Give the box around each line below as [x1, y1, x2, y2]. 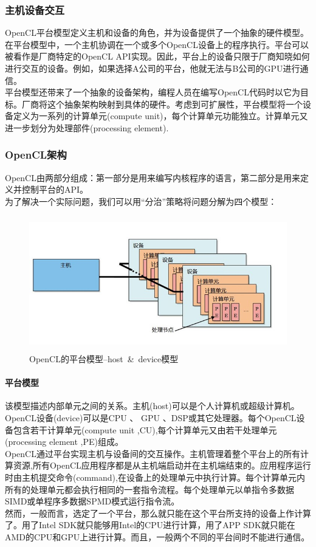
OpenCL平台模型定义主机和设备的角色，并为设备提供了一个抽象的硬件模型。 [5, 26, 309, 39]
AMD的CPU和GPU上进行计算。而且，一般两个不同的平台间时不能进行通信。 [5, 530, 310, 543]
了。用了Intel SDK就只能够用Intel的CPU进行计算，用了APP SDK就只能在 [5, 518, 295, 531]
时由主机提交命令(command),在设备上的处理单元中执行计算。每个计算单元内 [5, 470, 305, 483]
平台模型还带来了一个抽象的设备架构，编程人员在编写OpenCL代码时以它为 [5, 86, 300, 98]
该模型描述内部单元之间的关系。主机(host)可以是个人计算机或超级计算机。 [5, 399, 300, 412]
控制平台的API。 [21, 183, 89, 196]
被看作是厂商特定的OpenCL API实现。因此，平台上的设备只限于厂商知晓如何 [5, 50, 310, 63]
